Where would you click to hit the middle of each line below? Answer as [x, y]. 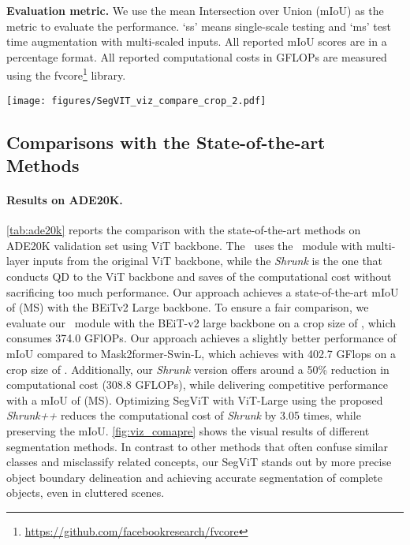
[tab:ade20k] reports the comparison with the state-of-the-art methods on [184, 230]
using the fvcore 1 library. [66, 74]
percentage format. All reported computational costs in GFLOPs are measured [197, 56]
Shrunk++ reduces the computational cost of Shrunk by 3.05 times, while [184, 415]
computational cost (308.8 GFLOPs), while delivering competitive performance [197, 384]
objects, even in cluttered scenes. [86, 493]
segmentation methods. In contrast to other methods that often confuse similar [197, 446]
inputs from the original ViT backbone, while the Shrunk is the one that [208, 261]
